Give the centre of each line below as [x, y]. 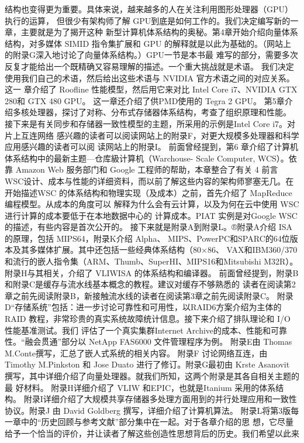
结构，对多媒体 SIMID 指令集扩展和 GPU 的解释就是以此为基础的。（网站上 [148, 43]
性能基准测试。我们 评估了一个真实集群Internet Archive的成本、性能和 [138, 330]
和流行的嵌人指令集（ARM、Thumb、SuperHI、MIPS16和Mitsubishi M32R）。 [151, 261]
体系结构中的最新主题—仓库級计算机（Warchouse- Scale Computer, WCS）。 [147, 158]
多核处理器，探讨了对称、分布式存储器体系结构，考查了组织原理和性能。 [152, 112]
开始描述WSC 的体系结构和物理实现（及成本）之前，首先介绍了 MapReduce [148, 192]
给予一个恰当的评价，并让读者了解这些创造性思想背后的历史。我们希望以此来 [152, 433]
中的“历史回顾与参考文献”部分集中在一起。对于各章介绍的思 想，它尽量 [157, 422]
